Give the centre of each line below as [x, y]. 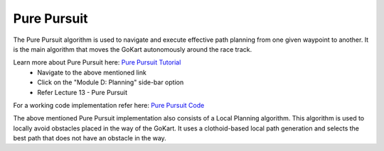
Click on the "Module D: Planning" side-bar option [111, 82]
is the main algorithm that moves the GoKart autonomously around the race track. [133, 49]
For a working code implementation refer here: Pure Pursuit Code [109, 105]
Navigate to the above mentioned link [92, 72]
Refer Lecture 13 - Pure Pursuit [82, 92]
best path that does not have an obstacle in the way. [90, 138]
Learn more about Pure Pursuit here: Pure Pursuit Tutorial [97, 62]
